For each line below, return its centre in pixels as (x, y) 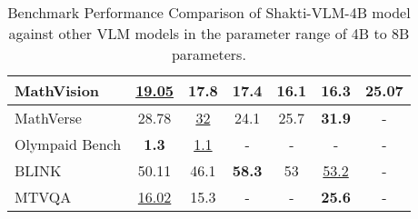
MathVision (57, 90)
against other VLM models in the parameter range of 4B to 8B (209, 33)
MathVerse (48, 118)
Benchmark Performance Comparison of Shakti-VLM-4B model (209, 12)
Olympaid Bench (68, 144)
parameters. (209, 54)
